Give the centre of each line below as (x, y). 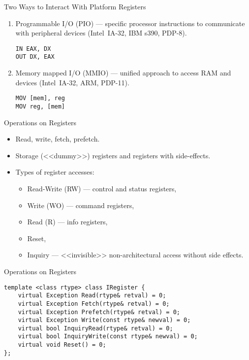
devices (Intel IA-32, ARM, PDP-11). (72, 82)
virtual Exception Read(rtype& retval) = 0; (92, 296)
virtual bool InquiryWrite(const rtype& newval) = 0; (108, 337)
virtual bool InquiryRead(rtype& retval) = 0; (95, 328)
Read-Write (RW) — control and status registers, (102, 188)
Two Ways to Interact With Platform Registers (75, 6)
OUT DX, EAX (35, 57)
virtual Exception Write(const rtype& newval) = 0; (104, 320)
